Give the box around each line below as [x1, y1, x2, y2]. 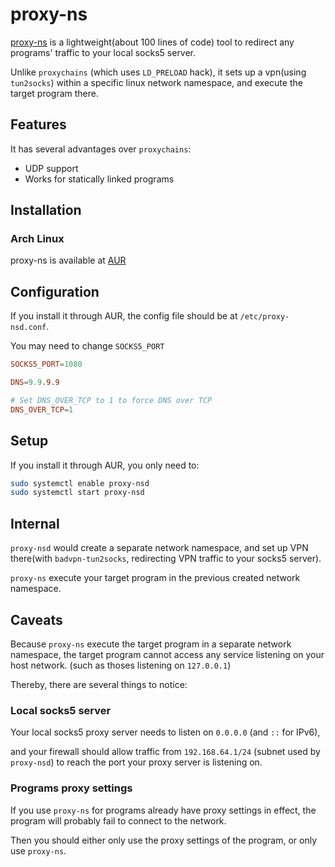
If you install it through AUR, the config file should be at [10, 310, 238, 322]
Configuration [10, 283, 100, 300]
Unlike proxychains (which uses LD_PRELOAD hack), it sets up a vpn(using [10, 66, 307, 78]
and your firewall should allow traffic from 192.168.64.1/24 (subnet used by [10, 746, 321, 758]
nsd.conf [10, 323, 47, 333]
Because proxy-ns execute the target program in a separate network [10, 638, 292, 650]
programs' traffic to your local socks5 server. [10, 46, 197, 58]
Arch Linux [10, 232, 65, 246]
